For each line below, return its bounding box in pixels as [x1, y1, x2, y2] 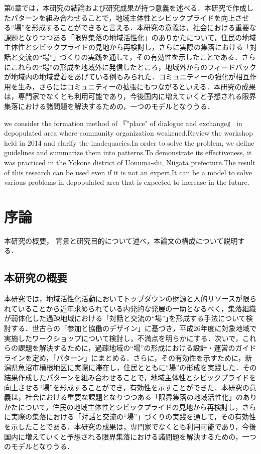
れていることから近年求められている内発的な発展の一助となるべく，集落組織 [4, 303, 256, 313]
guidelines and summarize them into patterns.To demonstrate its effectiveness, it [4, 147, 252, 158]
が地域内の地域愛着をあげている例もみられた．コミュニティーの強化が [4, 71, 236, 82]
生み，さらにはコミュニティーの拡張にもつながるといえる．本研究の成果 [18, 81, 256, 91]
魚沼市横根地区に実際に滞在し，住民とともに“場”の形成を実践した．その [18, 362, 257, 373]
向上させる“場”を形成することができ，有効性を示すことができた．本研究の [4, 382, 249, 392]
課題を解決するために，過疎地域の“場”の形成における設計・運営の [18, 343, 235, 353]
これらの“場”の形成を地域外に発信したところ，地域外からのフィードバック [11, 61, 256, 72]
